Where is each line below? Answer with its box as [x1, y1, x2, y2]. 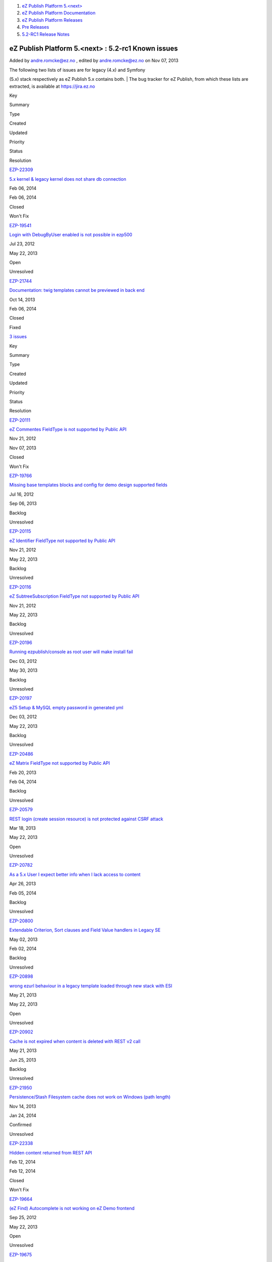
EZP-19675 [9, 1251, 32, 1257]
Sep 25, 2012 [9, 1215, 37, 1221]
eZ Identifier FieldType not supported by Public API [9, 538, 116, 544]
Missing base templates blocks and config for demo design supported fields [9, 482, 168, 488]
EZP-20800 [9, 918, 34, 924]
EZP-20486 [9, 751, 34, 757]
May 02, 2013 [9, 936, 38, 942]
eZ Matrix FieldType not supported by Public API [9, 760, 110, 766]
